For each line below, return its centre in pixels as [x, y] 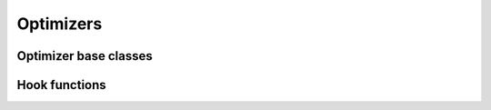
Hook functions [61, 85]
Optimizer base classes [85, 56]
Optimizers [60, 24]
